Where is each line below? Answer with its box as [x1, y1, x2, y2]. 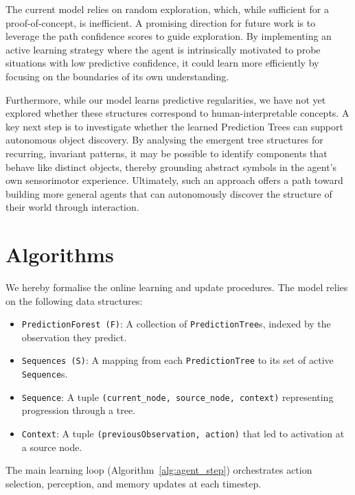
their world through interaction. [5, 200, 139, 214]
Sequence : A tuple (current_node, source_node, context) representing [21, 389, 334, 404]
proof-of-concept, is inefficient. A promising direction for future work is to [5, 15, 316, 30]
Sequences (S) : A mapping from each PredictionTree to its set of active [21, 353, 334, 367]
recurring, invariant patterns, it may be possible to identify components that [5, 146, 328, 160]
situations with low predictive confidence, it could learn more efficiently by [5, 56, 319, 70]
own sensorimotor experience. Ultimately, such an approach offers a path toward [5, 173, 343, 187]
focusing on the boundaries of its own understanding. [5, 69, 229, 83]
